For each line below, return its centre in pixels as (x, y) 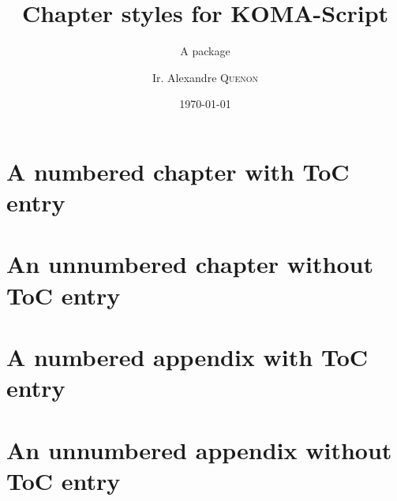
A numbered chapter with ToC (178, 171)
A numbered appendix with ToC (187, 357)
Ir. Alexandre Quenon (205, 77)
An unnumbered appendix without (199, 449)
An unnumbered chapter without (190, 264)
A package (205, 51)
